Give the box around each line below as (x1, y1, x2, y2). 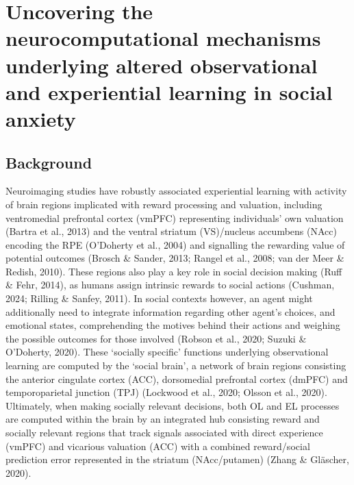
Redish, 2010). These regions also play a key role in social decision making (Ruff (5, 264, 342, 278)
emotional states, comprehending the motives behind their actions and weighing (5, 318, 340, 332)
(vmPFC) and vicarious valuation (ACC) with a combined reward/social (5, 438, 310, 453)
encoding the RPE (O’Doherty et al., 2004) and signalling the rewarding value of (5, 237, 345, 251)
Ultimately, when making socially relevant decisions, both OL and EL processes (5, 398, 340, 412)
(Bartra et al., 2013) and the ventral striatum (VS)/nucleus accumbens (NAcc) (5, 224, 337, 238)
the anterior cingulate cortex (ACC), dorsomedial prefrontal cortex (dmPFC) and (5, 371, 348, 386)
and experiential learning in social (5, 77, 333, 105)
